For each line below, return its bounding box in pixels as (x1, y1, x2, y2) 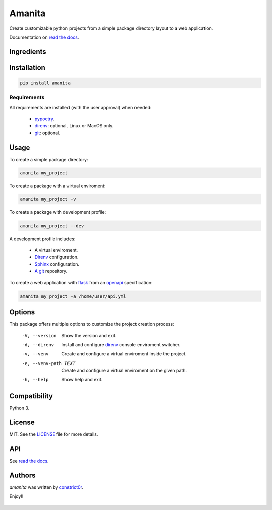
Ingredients (9, 47, 46, 56)
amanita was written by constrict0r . (9, 484, 83, 490)
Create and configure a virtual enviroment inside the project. (61, 351, 187, 357)
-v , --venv (22, 351, 49, 357)
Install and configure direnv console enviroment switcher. (61, 341, 181, 347)
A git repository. (34, 268, 68, 274)
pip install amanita (20, 80, 71, 86)
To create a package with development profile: (9, 209, 106, 215)
